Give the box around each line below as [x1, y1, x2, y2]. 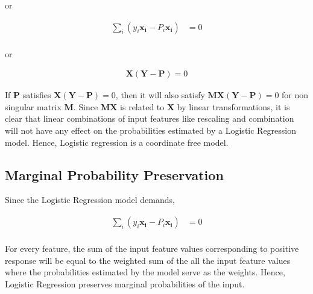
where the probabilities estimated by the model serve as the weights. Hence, [5, 266, 285, 278]
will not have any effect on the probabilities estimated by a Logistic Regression [5, 124, 297, 137]
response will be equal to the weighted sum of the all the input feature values [5, 254, 291, 266]
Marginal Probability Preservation [5, 165, 224, 184]
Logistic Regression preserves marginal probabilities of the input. [5, 277, 245, 290]
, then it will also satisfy [115, 89, 205, 101]
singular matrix [5, 100, 62, 113]
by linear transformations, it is [177, 100, 290, 113]
